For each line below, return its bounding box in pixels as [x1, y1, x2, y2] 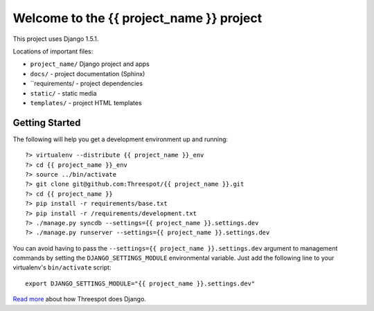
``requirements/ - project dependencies [30, 80, 143, 88]
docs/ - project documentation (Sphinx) [30, 69, 145, 78]
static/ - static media [30, 89, 97, 97]
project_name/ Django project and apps [30, 60, 150, 69]
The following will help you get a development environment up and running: [12, 135, 229, 143]
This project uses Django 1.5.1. [12, 35, 99, 43]
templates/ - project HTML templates [30, 98, 142, 107]
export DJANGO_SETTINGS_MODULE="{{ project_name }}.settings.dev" [25, 279, 256, 287]
